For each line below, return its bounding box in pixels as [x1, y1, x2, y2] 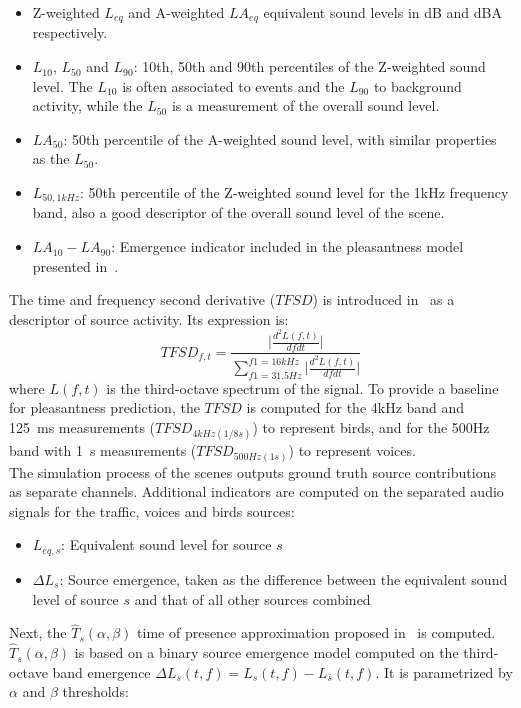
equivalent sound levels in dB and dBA [263, 2, 503, 22]
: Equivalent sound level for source [61, 534, 272, 555]
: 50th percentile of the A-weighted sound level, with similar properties [63, 128, 497, 149]
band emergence [52, 661, 151, 682]
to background [373, 75, 462, 96]
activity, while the [32, 95, 143, 116]
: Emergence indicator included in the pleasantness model [111, 236, 464, 257]
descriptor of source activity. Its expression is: [9, 308, 289, 329]
